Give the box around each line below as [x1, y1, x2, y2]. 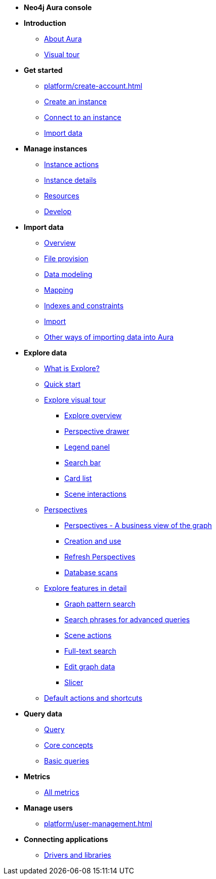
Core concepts [44, 741, 93, 749]
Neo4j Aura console [24, 3, 92, 12]
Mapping [44, 286, 73, 294]
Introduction [24, 19, 66, 27]
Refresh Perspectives [64, 552, 136, 561]
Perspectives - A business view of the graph [64, 521, 212, 530]
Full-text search [64, 647, 116, 655]
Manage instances [24, 144, 88, 153]
